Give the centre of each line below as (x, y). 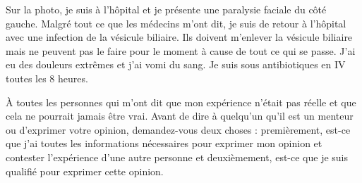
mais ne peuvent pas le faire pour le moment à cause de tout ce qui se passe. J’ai (181, 50)
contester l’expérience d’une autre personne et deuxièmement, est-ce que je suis (177, 157)
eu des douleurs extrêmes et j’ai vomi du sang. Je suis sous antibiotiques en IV (176, 64)
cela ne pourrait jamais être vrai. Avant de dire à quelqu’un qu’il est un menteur (180, 116)
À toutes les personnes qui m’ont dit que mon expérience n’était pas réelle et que (181, 102)
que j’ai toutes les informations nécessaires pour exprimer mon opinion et (164, 143)
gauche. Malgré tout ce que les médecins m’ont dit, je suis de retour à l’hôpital (176, 23)
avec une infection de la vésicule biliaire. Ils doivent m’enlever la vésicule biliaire (179, 37)
